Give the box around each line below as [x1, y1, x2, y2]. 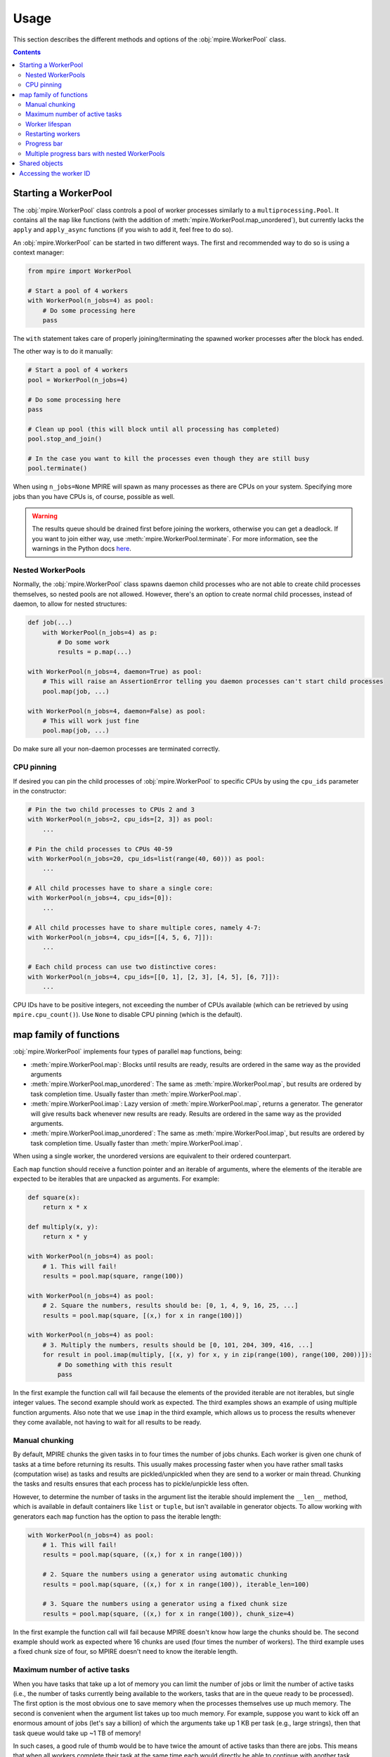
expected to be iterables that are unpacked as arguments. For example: [13, 1174, 220, 1183]
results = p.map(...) [57, 648, 132, 656]
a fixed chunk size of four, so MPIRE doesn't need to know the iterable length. [13, 1647, 238, 1656]
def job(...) [27, 618, 73, 627]
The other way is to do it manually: [13, 347, 113, 356]
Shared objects [19, 159, 63, 168]
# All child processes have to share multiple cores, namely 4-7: [27, 923, 261, 931]
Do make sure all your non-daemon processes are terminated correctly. [13, 745, 221, 753]
